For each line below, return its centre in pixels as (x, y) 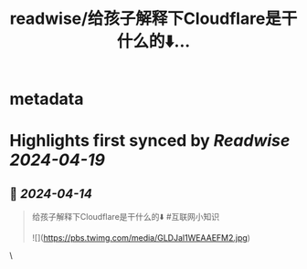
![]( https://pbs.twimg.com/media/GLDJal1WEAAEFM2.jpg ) (141, 238)
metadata (47, 99)
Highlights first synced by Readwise (150, 141)
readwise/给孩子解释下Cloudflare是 (145, 19)
